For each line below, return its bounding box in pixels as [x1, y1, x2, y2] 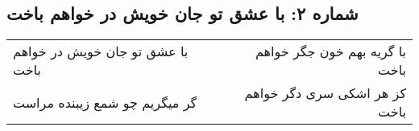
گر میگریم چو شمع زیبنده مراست [13, 92, 197, 112]
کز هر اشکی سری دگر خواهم [244, 84, 406, 103]
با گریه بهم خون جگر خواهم [255, 42, 406, 61]
